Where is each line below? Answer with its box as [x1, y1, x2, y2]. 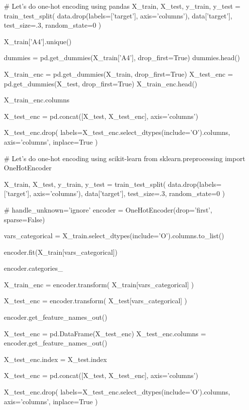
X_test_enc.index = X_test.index [4, 354, 107, 364]
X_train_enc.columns [4, 95, 70, 105]
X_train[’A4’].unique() [4, 36, 72, 46]
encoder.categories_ [4, 263, 63, 273]
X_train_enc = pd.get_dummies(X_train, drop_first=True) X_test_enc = [4, 68, 233, 79]
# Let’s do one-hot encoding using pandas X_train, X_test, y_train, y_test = [4, 1, 241, 11]
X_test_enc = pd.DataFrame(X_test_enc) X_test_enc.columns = [4, 328, 206, 338]
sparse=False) [4, 214, 45, 224]
